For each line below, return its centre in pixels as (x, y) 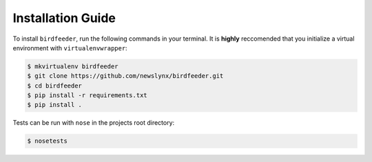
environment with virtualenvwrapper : (70, 48)
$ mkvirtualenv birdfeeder (73, 66)
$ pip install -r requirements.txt (87, 95)
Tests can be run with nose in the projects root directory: (94, 123)
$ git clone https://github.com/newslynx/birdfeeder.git (125, 76)
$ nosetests (48, 141)
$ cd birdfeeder (55, 85)
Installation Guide (64, 18)
